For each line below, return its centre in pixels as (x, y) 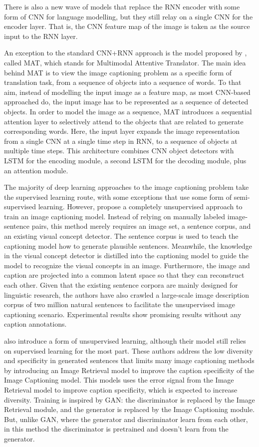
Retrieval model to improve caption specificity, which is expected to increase (121, 389)
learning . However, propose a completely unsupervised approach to (140, 207)
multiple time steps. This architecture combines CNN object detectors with (119, 151)
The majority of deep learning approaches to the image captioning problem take (127, 187)
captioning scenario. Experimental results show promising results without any (123, 314)
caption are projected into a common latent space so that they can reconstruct (124, 275)
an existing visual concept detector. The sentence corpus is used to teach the (121, 236)
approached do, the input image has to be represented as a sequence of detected (126, 102)
